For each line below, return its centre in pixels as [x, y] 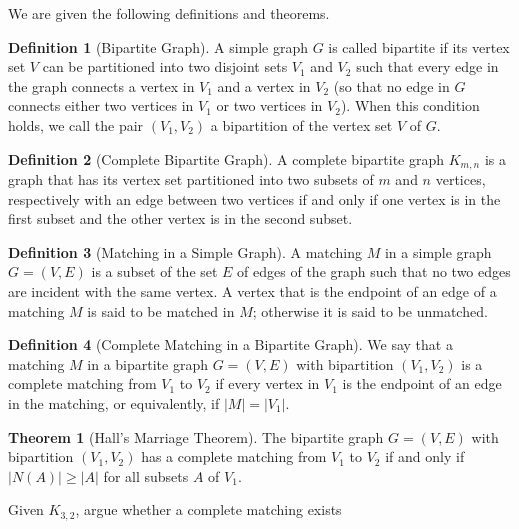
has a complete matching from [234, 456]
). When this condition [410, 105]
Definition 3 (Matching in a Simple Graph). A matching [185, 251]
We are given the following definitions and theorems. [169, 13]
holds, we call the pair [76, 124]
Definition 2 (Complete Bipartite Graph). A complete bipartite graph [226, 158]
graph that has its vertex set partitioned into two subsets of [191, 179]
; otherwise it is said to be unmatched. [370, 310]
